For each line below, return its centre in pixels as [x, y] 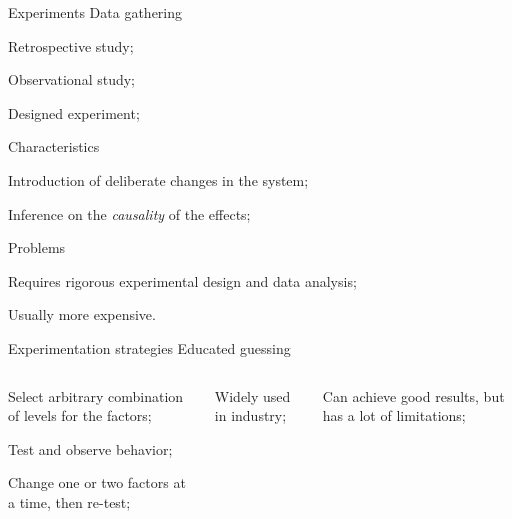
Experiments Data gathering [95, 12]
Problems [37, 247]
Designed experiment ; [74, 112]
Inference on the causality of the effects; [129, 213]
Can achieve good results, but [413, 395]
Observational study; [71, 79]
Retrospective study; [71, 45]
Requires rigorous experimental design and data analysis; [182, 280]
